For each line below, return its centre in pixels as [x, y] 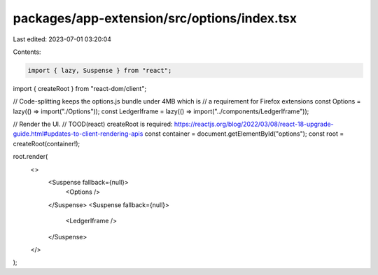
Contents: [27, 52]
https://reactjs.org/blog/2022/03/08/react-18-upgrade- [254, 124]
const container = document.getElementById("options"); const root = [244, 134]
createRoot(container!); [47, 143]
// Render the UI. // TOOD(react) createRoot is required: [93, 124]
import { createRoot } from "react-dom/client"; [80, 88]
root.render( [30, 157]
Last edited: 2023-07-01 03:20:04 [62, 39]
